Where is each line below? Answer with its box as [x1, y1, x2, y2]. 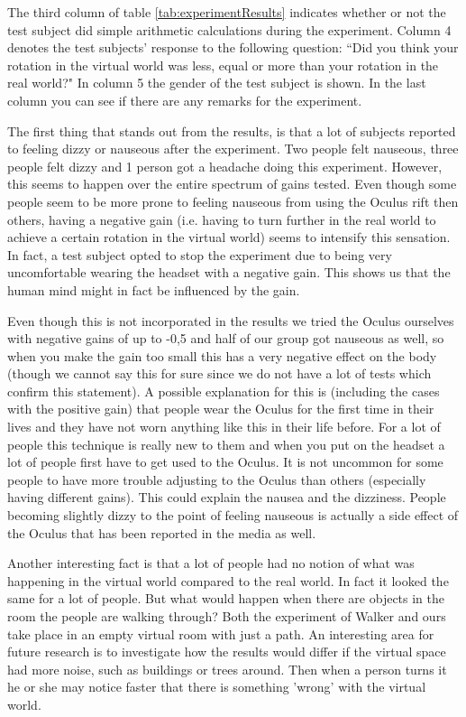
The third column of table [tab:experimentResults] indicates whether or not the [7, 3, 446, 21]
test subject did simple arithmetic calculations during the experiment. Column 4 [7, 20, 452, 39]
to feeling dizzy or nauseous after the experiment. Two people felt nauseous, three [7, 139, 459, 158]
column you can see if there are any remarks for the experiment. [7, 90, 362, 109]
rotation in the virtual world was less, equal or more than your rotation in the [7, 55, 439, 74]
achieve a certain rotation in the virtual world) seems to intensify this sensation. [7, 228, 451, 247]
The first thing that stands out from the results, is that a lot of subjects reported [7, 121, 456, 140]
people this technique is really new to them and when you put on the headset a [7, 434, 445, 453]
